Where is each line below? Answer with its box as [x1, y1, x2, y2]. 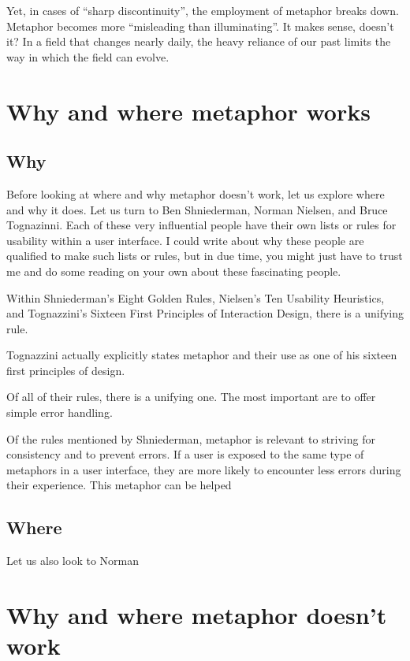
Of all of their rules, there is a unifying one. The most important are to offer [6, 388, 376, 405]
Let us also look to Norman [6, 552, 139, 569]
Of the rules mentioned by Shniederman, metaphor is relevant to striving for [6, 430, 375, 447]
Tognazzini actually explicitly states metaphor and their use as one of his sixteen [6, 347, 397, 363]
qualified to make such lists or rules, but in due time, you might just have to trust [6, 247, 403, 264]
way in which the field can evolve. [6, 48, 170, 65]
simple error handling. [6, 404, 113, 421]
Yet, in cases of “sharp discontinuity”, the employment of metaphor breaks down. [6, 2, 399, 18]
